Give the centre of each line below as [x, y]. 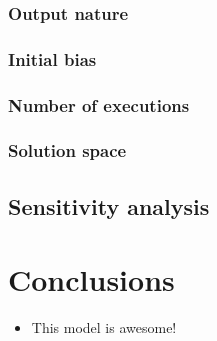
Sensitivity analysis [109, 205]
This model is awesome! [104, 327]
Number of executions [99, 104]
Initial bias [52, 58]
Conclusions [91, 279]
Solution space [67, 150]
